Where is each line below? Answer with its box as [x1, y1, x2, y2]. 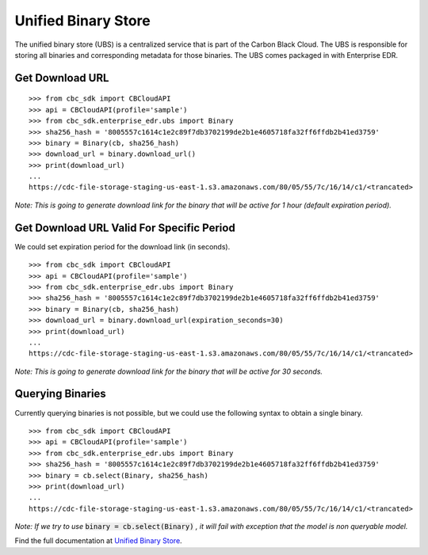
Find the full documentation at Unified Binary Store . [14, 536, 182, 545]
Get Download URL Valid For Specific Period [14, 221, 235, 234]
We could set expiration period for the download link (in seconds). [14, 241, 231, 251]
